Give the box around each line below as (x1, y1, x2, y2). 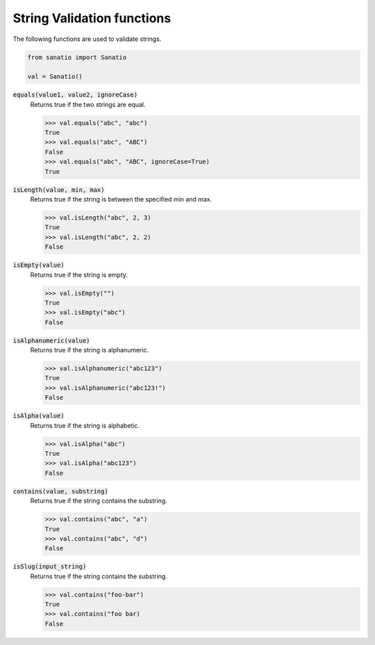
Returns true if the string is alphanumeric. (30, 346, 149, 354)
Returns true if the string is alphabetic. (30, 421, 140, 430)
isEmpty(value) (12, 261, 65, 269)
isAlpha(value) (12, 412, 65, 420)
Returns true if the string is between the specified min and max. (30, 195, 212, 203)
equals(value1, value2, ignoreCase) (12, 91, 138, 99)
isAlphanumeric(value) (12, 336, 90, 344)
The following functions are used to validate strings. (12, 35, 162, 43)
